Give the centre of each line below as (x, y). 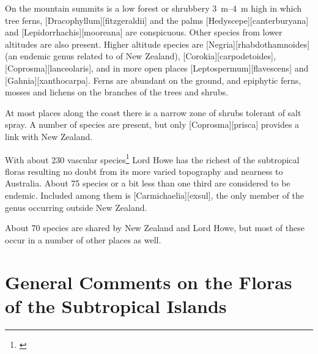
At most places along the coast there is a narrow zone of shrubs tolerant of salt (153, 112)
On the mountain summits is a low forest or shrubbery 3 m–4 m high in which (153, 8)
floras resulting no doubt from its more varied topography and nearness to (144, 171)
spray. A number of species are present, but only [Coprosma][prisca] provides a (152, 124)
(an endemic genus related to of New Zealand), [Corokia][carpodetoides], (140, 56)
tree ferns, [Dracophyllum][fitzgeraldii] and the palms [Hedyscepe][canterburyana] (157, 20)
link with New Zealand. (49, 136)
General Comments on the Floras (149, 282)
